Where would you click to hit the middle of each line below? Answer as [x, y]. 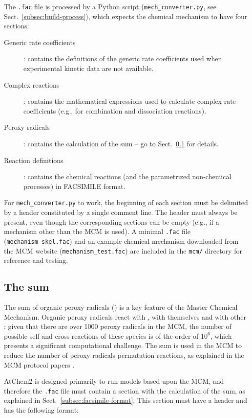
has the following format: [41, 409]
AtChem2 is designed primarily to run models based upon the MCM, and [114, 381]
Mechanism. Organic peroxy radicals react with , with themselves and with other [125, 316]
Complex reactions [32, 84]
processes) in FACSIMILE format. [74, 186]
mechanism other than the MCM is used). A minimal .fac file [97, 231]
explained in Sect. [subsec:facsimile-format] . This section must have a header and [126, 400]
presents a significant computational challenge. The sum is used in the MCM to [123, 345]
